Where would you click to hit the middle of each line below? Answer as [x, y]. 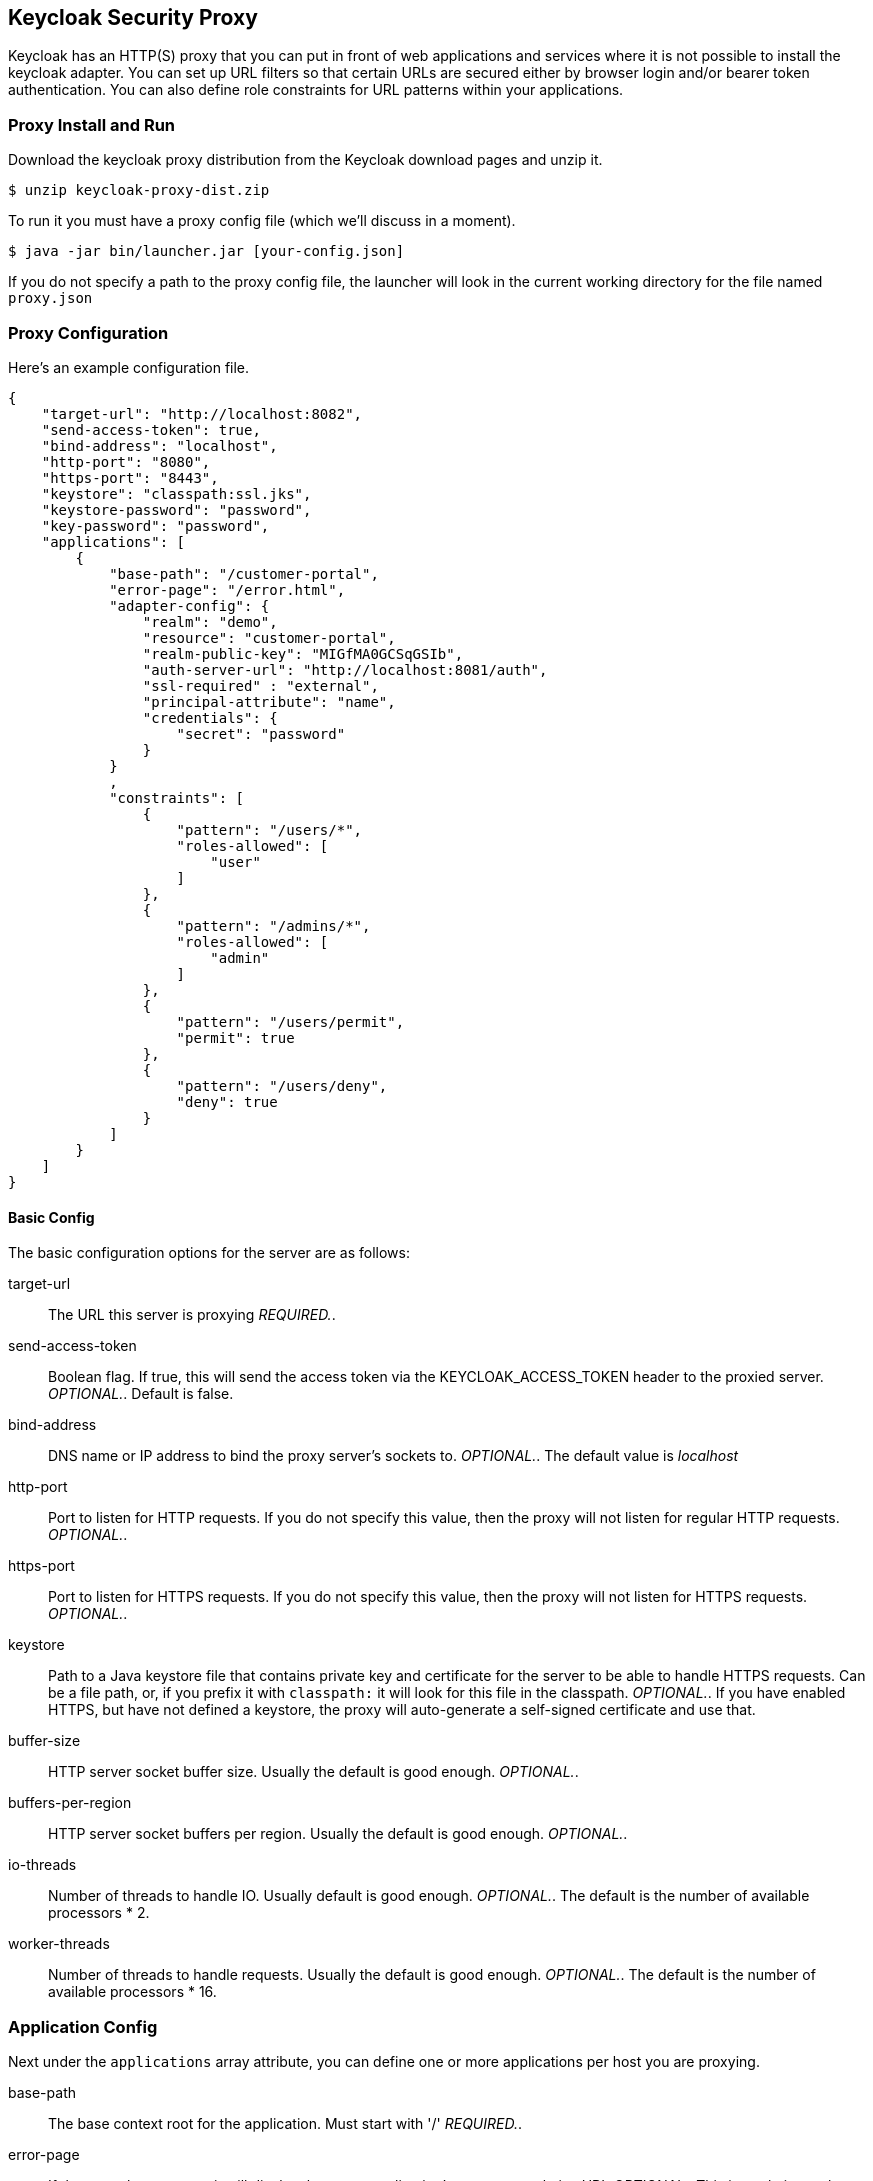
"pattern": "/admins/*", [273, 925]
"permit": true [235, 1037]
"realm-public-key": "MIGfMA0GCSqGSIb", [303, 653]
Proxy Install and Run [92, 124]
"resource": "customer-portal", [269, 637]
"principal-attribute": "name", [269, 701]
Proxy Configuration [88, 332]
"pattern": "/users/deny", [282, 1085]
